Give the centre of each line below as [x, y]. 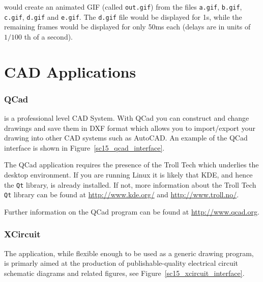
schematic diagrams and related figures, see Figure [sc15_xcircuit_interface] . [124, 273]
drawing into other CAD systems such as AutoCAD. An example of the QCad [126, 138]
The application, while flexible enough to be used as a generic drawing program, [129, 253]
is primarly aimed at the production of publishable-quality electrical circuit [121, 263]
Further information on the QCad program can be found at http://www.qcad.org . [132, 211]
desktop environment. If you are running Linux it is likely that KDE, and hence [128, 175]
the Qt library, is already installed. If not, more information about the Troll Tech [130, 184]
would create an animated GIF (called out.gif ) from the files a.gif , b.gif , [123, 7]
